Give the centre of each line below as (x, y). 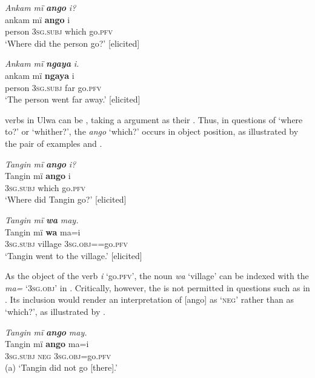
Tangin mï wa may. (42, 219)
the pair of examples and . (54, 143)
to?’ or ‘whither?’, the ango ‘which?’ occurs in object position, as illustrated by (152, 131)
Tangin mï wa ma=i (43, 231)
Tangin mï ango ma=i (47, 344)
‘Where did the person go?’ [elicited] (72, 43)
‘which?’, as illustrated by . (55, 312)
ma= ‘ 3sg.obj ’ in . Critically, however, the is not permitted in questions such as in (157, 287)
